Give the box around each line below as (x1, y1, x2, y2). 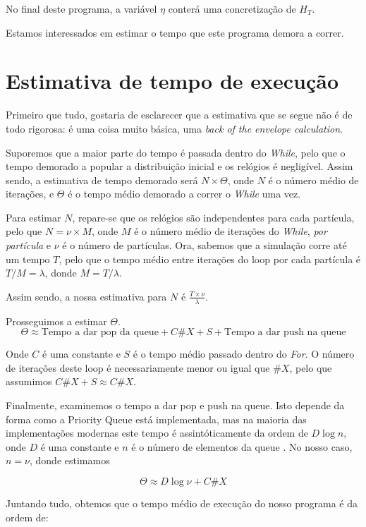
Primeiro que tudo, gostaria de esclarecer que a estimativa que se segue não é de (6, 107, 353, 122)
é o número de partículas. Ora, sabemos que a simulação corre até (62, 238, 347, 253)
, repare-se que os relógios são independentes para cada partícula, (72, 210, 355, 224)
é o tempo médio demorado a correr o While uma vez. (68, 186, 301, 201)
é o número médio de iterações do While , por (134, 224, 327, 238)
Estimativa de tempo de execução (6, 66, 339, 95)
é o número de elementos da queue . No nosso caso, (131, 439, 353, 454)
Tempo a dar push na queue (224, 327, 346, 338)
